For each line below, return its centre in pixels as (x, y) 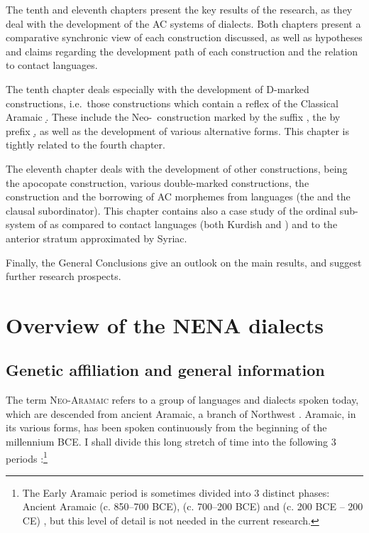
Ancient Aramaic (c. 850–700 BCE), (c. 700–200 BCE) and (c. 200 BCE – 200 (193, 506)
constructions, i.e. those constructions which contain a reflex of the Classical (172, 103)
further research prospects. (64, 276)
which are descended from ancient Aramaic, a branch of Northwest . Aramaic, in (181, 413)
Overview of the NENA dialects (165, 324)
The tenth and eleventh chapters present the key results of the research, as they (179, 9)
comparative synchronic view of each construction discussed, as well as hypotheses (184, 37)
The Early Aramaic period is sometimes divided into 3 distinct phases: (176, 492)
